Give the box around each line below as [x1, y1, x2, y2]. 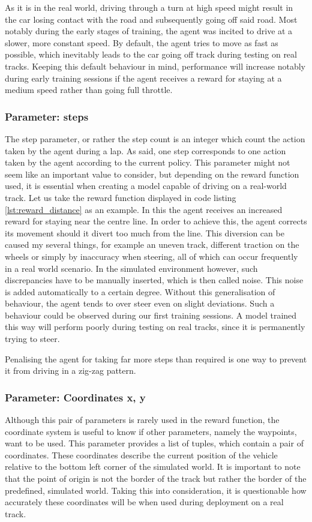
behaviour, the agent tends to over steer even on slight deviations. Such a [5, 297, 275, 310]
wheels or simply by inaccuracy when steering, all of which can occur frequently [5, 250, 298, 262]
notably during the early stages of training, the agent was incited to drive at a [5, 25, 293, 37]
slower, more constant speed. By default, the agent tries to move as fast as [5, 36, 278, 49]
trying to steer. [5, 332, 60, 345]
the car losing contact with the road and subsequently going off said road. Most [5, 13, 298, 25]
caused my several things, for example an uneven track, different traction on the [5, 238, 299, 251]
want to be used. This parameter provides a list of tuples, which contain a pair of [5, 437, 304, 449]
